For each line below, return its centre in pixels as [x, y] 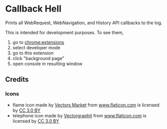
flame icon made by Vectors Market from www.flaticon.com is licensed [86, 105]
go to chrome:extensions [38, 42]
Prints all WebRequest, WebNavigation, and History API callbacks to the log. [84, 23]
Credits [17, 79]
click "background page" [38, 58]
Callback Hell [33, 9]
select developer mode [36, 47]
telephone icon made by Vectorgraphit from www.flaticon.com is [79, 115]
